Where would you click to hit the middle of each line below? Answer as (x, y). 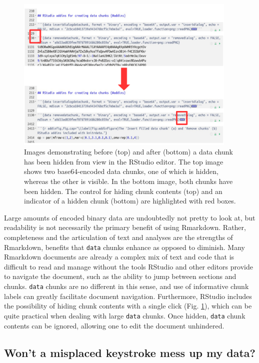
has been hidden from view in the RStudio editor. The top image (124, 161)
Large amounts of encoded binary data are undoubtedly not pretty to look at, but (130, 217)
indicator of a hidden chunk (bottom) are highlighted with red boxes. (130, 201)
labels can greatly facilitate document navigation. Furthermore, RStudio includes (128, 296)
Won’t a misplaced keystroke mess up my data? (130, 352)
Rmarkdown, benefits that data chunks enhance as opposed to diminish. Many (124, 247)
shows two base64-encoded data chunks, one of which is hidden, (121, 171)
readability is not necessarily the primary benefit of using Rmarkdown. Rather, (125, 227)
